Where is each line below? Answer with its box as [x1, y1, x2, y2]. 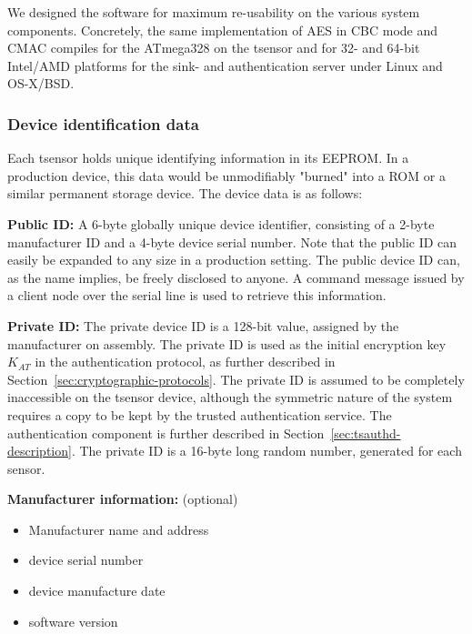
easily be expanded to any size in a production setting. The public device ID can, [7, 250, 460, 269]
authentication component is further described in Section [7, 423, 325, 442]
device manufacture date [28, 581, 166, 600]
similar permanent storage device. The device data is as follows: [7, 184, 363, 203]
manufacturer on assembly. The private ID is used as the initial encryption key [7, 334, 447, 353]
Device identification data [7, 112, 199, 135]
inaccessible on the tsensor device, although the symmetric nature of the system [7, 387, 453, 407]
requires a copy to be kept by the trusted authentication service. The [7, 405, 392, 424]
